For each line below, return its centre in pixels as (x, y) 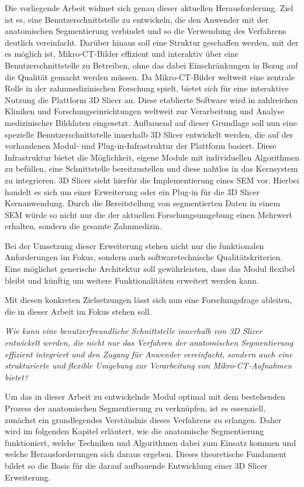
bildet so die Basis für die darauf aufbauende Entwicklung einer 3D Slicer (136, 465)
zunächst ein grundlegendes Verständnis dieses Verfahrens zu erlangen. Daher (143, 419)
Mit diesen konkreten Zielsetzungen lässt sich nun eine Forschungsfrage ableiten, (148, 300)
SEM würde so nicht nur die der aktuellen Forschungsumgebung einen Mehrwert (149, 214)
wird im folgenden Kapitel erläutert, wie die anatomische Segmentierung (134, 431)
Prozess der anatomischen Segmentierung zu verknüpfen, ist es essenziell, (135, 408)
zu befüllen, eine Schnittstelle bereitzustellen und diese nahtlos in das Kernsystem (151, 168)
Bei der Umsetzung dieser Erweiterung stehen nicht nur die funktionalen (134, 245)
